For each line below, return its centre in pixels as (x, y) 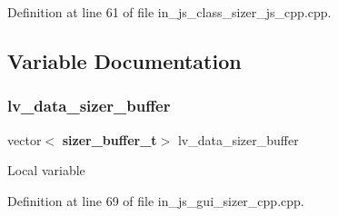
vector (25, 139)
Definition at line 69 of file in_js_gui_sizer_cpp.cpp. (156, 200)
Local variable (46, 170)
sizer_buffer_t (109, 139)
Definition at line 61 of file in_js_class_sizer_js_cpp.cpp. (169, 12)
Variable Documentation (124, 60)
